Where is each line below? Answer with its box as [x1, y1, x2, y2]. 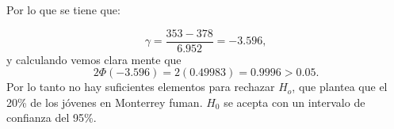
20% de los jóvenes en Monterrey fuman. [6, 93, 203, 110]
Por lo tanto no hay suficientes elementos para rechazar [6, 78, 275, 95]
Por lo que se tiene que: [6, 2, 120, 17]
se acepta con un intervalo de [224, 93, 365, 110]
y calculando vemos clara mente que [6, 51, 182, 67]
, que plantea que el [292, 78, 388, 95]
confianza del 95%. [6, 109, 97, 126]
